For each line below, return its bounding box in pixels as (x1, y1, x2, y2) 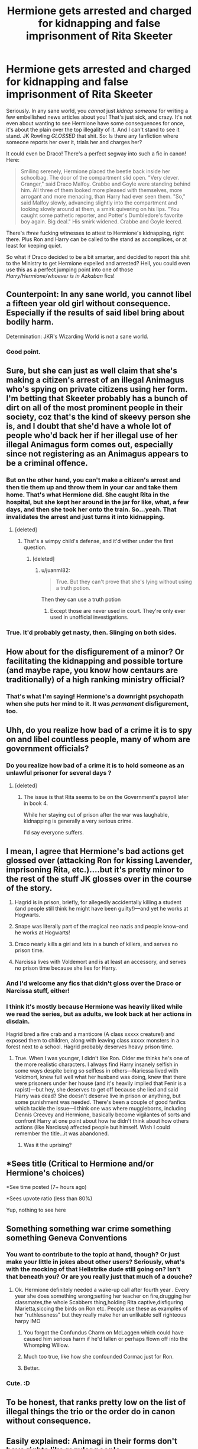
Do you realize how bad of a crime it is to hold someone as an (6, 761, 184, 769)
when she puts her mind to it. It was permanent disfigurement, (6, 699, 189, 707)
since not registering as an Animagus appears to (6, 449, 189, 459)
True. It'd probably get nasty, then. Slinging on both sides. (6, 628, 177, 636)
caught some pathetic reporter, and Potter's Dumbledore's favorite (20, 212, 183, 219)
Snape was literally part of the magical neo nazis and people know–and (14, 923, 189, 930)
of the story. (6, 883, 53, 893)
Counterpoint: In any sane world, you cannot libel (6, 290, 191, 300)
